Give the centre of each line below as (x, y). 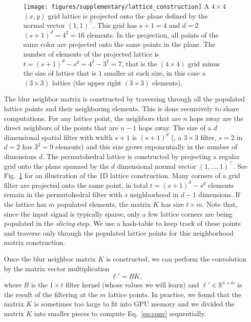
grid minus (204, 63)
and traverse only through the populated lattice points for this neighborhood (119, 232)
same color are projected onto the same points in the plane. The (119, 44)
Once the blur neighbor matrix (50, 258)
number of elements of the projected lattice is (91, 54)
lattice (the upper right (87, 82)
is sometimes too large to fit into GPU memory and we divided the (135, 304)
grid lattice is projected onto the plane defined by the (128, 15)
